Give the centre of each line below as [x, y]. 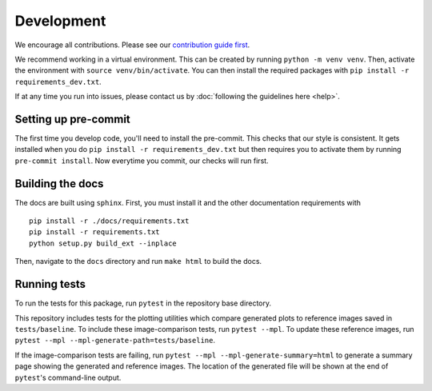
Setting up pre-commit [73, 119]
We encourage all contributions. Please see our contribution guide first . [132, 45]
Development [60, 21]
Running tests [50, 284]
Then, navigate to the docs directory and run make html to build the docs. [138, 261]
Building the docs [59, 184]
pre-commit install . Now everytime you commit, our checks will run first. [142, 161]
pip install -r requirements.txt [94, 232]
